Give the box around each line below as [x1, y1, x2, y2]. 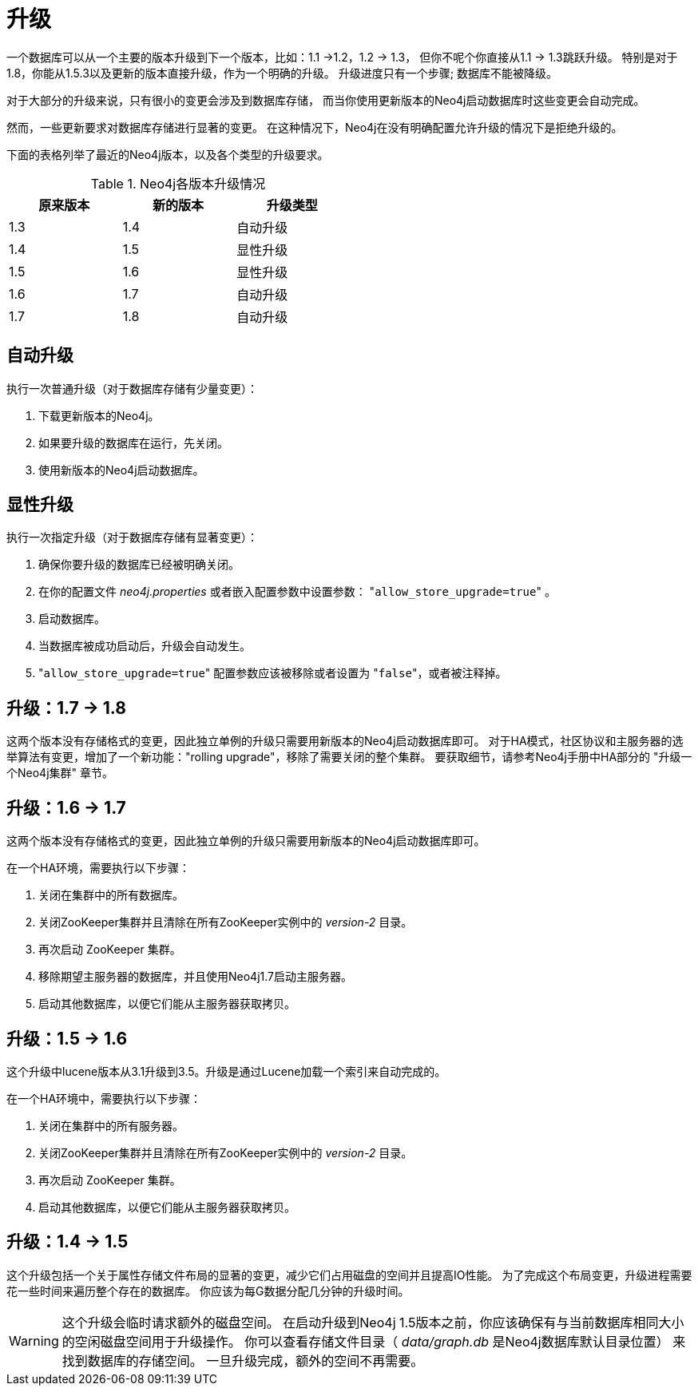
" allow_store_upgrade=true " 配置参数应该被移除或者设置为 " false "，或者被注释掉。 [38, 666, 507, 680]
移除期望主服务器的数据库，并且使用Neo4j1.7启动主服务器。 [38, 970, 352, 984]
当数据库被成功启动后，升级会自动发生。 [38, 639, 251, 653]
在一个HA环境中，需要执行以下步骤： [6, 1091, 202, 1105]
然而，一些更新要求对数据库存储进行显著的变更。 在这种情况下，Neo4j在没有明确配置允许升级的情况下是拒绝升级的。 [6, 120, 623, 134]
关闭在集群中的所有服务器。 [38, 1118, 184, 1132]
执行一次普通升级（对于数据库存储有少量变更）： [6, 381, 258, 395]
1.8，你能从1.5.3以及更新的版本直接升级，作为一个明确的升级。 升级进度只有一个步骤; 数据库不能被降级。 [6, 65, 557, 80]
